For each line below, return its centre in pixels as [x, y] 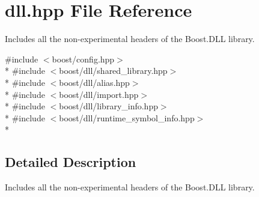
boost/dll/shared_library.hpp [113, 71]
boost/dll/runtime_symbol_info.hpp [127, 117]
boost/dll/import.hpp [99, 94]
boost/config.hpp [83, 59]
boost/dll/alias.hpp [94, 82]
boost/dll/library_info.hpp [108, 106]
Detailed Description [71, 162]
